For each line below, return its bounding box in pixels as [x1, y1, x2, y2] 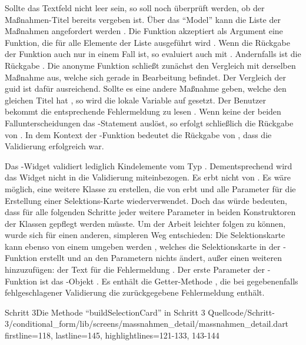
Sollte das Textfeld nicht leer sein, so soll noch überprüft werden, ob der [5, 2, 265, 14]
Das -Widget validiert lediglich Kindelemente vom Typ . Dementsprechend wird [5, 159, 292, 172]
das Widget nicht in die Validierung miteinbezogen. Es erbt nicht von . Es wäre [5, 171, 291, 183]
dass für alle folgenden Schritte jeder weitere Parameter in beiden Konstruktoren [5, 206, 296, 218]
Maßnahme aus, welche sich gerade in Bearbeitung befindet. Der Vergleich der [5, 71, 286, 83]
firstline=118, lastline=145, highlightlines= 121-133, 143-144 [5, 329, 219, 341]
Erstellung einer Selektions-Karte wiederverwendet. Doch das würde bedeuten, [5, 194, 287, 206]
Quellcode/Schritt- [208, 306, 275, 318]
